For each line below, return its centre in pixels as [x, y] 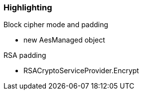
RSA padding [25, 55]
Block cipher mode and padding [56, 25]
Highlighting [28, 7]
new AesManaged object [64, 40]
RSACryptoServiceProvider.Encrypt [81, 71]
